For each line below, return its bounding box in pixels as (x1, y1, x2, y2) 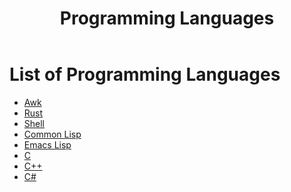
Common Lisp (23, 128, 82, 140)
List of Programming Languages (9, 63, 281, 86)
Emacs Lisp (23, 138, 72, 151)
